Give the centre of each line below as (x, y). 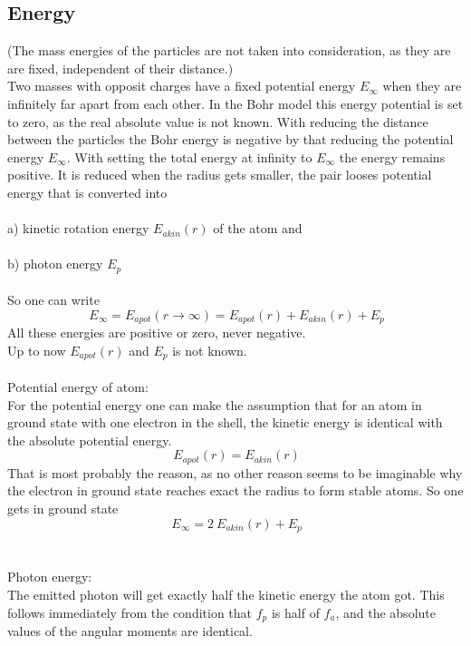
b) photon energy (55, 264)
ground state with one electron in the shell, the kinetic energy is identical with (225, 422)
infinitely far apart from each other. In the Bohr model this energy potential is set (235, 103)
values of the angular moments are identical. (130, 630)
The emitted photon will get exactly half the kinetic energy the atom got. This (226, 594)
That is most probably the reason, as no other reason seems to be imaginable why (235, 472)
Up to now (37, 351)
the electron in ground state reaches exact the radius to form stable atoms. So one (235, 490)
